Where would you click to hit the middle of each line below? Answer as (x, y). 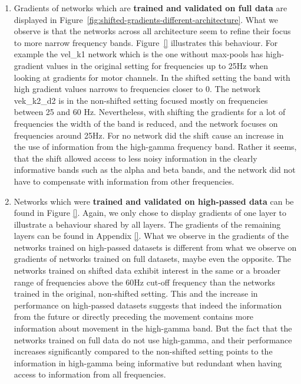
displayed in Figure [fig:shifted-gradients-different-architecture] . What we (146, 19)
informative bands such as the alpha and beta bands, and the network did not (155, 170)
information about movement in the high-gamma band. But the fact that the (153, 328)
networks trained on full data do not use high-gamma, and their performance (153, 339)
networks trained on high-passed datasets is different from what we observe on (155, 247)
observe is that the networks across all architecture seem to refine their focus (152, 31)
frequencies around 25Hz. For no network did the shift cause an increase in (149, 135)
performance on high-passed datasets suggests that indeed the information (148, 305)
